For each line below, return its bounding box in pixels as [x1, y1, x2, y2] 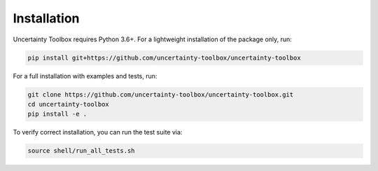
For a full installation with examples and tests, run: [13, 71, 157, 80]
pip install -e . [27, 110, 87, 118]
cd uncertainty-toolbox [27, 100, 110, 108]
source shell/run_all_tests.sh [27, 147, 136, 155]
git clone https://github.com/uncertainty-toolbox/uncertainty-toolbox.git [27, 90, 294, 98]
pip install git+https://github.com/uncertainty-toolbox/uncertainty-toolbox [27, 53, 301, 62]
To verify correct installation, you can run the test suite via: [13, 128, 183, 137]
